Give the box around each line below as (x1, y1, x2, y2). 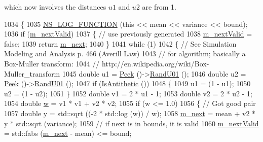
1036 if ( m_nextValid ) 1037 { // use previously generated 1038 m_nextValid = (4, 28, 252, 39)
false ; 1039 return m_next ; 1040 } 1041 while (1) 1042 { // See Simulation (4, 38, 237, 49)
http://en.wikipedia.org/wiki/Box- (101, 58, 209, 68)
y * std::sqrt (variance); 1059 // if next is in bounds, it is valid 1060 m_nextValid (4, 118, 259, 128)
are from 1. (142, 2, 176, 12)
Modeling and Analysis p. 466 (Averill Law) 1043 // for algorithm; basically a (4, 48, 246, 59)
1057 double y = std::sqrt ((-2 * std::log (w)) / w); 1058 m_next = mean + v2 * (4, 108, 256, 118)
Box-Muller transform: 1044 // (4, 58, 100, 68)
